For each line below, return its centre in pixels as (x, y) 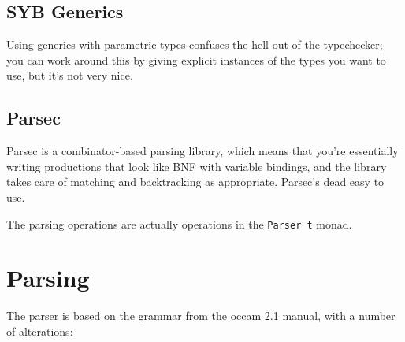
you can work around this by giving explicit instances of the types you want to (196, 59)
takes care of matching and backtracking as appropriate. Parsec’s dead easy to (195, 182)
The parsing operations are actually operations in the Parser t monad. (179, 223)
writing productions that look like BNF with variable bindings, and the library (197, 166)
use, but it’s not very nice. (70, 75)
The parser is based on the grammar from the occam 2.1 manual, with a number (201, 316)
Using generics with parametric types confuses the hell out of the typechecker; (195, 45)
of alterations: (40, 331)
